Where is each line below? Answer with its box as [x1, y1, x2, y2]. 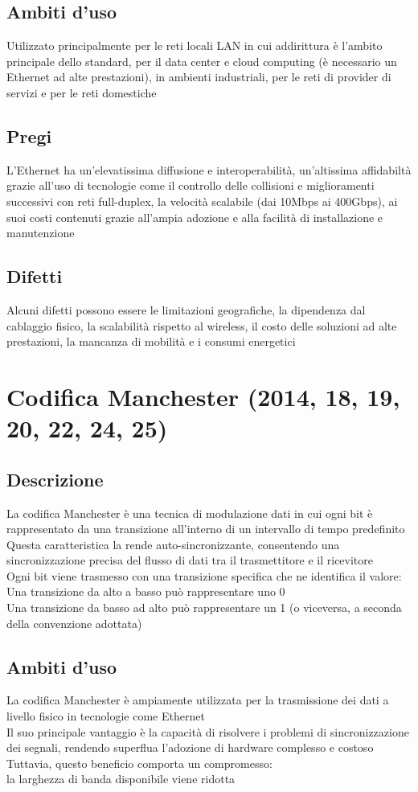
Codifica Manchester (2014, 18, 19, [6, 380, 400, 412]
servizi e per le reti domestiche [6, 84, 157, 101]
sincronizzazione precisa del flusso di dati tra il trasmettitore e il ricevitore [6, 552, 374, 568]
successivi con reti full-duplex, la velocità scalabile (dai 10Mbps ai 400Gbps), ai [6, 192, 398, 209]
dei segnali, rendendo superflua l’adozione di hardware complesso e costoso [6, 739, 374, 756]
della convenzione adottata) [6, 614, 142, 631]
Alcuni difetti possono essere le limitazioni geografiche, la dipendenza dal [6, 301, 366, 318]
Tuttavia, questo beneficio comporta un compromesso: [6, 754, 273, 771]
